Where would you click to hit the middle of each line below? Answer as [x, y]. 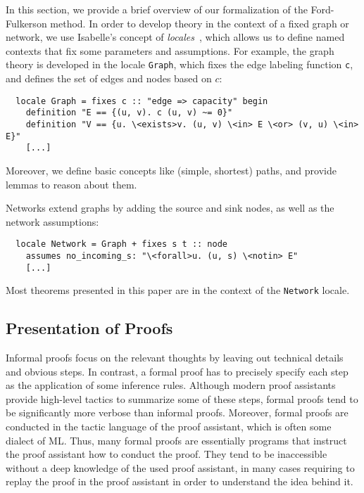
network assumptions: [52, 221]
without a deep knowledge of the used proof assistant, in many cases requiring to [180, 467]
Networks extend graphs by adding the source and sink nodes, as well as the [170, 208]
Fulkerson [26, 23]
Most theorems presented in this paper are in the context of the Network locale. [178, 290]
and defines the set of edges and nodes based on [109, 78]
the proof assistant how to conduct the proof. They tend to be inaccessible [167, 454]
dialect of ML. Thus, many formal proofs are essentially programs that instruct [176, 440]
